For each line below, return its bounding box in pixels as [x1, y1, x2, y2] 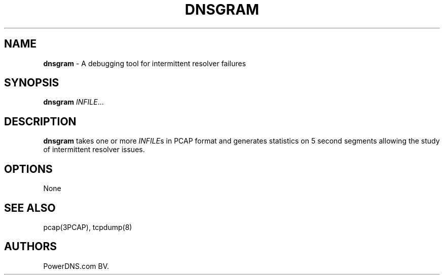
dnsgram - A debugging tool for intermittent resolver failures [43, 59, 246, 68]
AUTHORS [4, 240, 57, 253]
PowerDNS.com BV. [43, 261, 109, 270]
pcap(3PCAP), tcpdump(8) [43, 222, 132, 231]
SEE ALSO [4, 201, 56, 214]
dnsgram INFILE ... [43, 98, 104, 107]
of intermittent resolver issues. [43, 145, 145, 154]
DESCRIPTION [4, 115, 77, 128]
